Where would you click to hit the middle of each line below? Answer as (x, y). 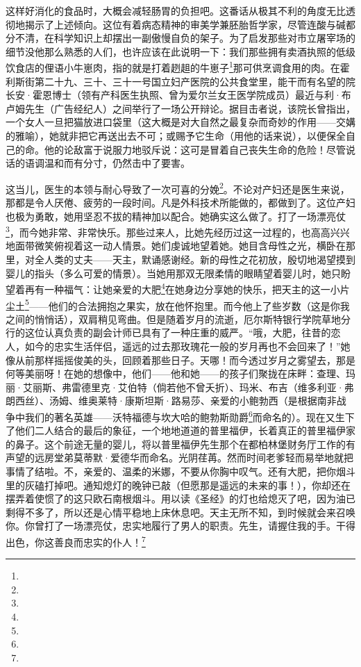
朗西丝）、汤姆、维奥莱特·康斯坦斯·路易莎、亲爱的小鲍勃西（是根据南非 (171, 401)
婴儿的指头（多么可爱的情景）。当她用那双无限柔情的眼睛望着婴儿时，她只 (173, 273)
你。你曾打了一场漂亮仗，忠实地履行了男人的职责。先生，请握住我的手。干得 (180, 526)
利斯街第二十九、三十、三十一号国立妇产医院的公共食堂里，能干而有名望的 (176, 81)
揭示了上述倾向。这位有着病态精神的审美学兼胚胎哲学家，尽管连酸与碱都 (190, 24)
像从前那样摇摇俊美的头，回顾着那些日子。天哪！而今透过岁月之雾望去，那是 (180, 360)
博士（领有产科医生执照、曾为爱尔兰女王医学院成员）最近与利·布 (201, 95)
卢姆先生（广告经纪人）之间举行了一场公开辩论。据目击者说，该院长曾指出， (180, 108)
